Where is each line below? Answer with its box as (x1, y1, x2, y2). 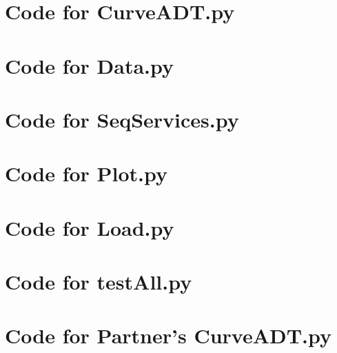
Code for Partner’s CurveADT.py (5, 321, 332, 350)
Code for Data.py (5, 51, 174, 79)
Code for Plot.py (5, 159, 168, 188)
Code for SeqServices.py (5, 105, 239, 133)
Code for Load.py (5, 213, 174, 241)
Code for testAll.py (5, 268, 192, 296)
